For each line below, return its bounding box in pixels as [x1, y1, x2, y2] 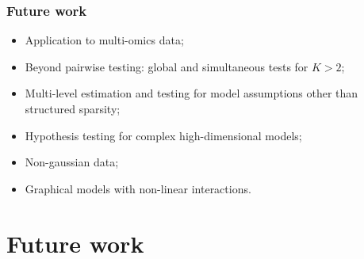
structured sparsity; [25, 101, 121, 116]
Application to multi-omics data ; [25, 32, 184, 48]
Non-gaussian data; [25, 154, 119, 170]
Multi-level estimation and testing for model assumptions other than [25, 85, 358, 101]
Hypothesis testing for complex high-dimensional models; [25, 127, 302, 143]
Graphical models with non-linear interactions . [25, 180, 251, 196]
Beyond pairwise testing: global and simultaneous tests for [25, 58, 308, 74]
